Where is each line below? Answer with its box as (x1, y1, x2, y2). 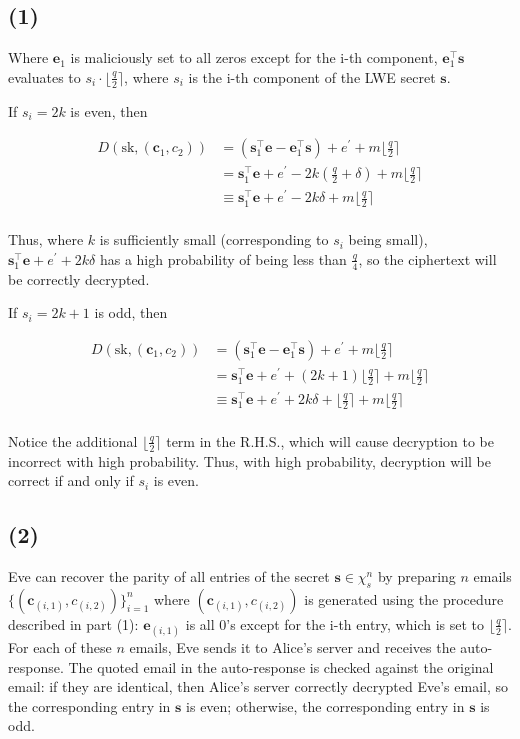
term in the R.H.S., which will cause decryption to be (166, 430, 494, 451)
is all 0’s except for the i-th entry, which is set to (185, 613, 485, 634)
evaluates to (8, 66, 81, 87)
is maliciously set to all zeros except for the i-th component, (70, 47, 438, 68)
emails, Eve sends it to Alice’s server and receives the (129, 637, 456, 658)
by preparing (377, 566, 456, 587)
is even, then (70, 100, 148, 121)
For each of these (8, 637, 112, 658)
